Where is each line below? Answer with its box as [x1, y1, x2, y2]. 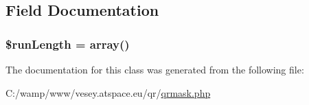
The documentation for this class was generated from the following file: [5, 62, 304, 76]
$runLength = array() [5, 35, 130, 52]
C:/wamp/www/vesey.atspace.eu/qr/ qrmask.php [5, 85, 211, 100]
